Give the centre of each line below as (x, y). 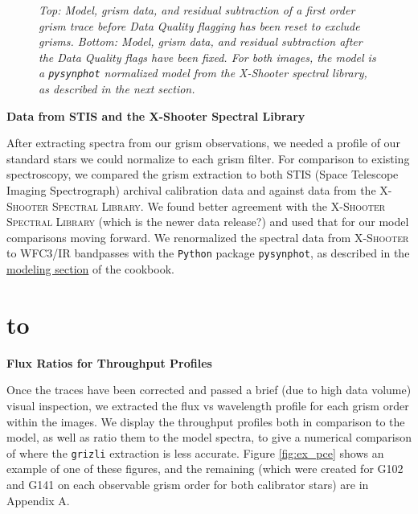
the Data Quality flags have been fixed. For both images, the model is (207, 57)
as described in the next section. (117, 89)
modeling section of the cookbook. (90, 269)
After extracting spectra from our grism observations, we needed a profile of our (203, 143)
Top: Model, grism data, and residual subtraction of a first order (197, 10)
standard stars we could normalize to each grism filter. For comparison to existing (208, 158)
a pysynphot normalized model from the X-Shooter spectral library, (203, 73)
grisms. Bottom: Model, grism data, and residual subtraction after (201, 41)
